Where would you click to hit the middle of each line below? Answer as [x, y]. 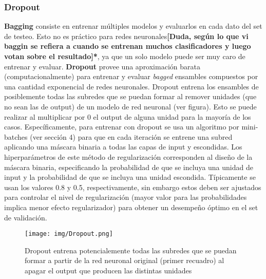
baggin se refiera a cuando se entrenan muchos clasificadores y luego [128, 46]
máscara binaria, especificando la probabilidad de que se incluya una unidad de [129, 167]
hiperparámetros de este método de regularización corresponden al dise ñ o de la [128, 156]
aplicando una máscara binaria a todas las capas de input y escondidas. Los [123, 147]
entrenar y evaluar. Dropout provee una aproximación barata [102, 66]
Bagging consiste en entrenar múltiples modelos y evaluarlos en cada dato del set [133, 26]
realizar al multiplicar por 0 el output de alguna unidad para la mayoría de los [128, 116]
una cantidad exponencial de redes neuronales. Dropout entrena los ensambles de [131, 86]
